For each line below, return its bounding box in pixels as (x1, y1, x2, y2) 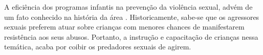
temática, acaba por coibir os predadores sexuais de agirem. (4, 41, 191, 52)
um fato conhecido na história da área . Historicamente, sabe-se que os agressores (4, 11, 259, 22)
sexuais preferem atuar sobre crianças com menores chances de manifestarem (4, 21, 245, 32)
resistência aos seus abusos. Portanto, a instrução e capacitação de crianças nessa (4, 31, 258, 42)
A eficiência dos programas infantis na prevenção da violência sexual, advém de (4, 2, 253, 12)
